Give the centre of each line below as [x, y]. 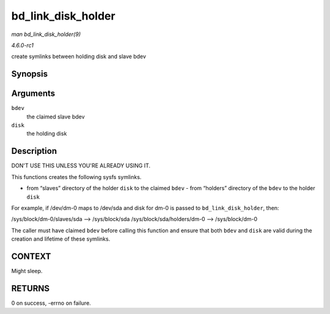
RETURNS [31, 288]
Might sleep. [27, 271]
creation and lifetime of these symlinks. [61, 239]
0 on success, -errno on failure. [51, 303]
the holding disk [47, 134]
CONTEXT [31, 256]
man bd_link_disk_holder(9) [46, 34]
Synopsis [30, 74]
